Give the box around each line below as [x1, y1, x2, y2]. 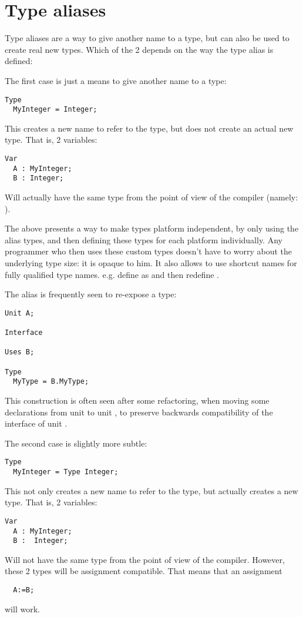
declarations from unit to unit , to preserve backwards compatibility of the [5, 405, 273, 418]
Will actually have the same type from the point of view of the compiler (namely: [5, 190, 298, 203]
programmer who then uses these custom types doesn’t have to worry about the [5, 245, 292, 257]
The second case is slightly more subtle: [5, 437, 147, 449]
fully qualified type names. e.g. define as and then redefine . [5, 268, 219, 280]
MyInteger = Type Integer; [13, 468, 119, 476]
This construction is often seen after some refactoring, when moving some [5, 394, 270, 406]
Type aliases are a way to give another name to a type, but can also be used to [5, 32, 289, 44]
